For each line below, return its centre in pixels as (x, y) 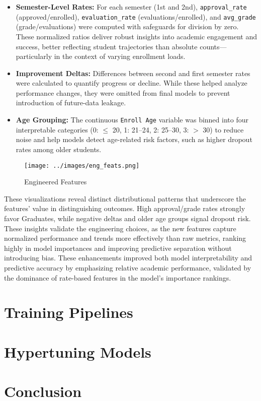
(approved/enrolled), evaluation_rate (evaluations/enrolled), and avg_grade (136, 16)
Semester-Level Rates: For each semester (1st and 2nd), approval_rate (131, 7)
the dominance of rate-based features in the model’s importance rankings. (118, 277)
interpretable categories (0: (57, 129)
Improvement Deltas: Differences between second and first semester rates (133, 73)
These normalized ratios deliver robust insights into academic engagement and (137, 36)
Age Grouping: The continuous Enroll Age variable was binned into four (132, 120)
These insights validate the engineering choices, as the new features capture (120, 228)
